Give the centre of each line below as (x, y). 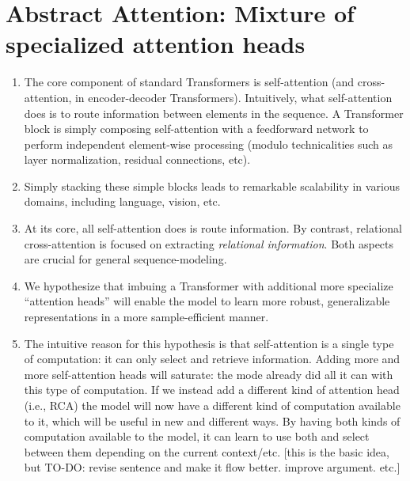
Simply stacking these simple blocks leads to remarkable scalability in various (212, 186)
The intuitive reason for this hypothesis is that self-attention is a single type (209, 343)
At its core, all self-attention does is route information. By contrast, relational (213, 228)
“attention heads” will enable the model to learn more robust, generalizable (207, 301)
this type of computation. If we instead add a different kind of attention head (212, 390)
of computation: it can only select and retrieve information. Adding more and (212, 359)
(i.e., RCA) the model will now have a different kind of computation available (212, 405)
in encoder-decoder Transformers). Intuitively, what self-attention (233, 97)
